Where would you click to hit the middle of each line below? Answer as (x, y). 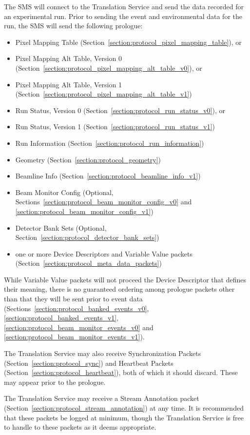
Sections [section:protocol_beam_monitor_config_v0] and (104, 202)
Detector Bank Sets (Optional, (61, 227)
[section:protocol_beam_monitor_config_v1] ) (84, 211)
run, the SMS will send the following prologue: (73, 26)
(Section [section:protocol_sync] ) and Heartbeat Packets (89, 363)
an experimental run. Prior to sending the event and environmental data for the (123, 16)
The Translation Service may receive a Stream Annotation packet (102, 398)
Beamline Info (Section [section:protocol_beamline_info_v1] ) (108, 176)
